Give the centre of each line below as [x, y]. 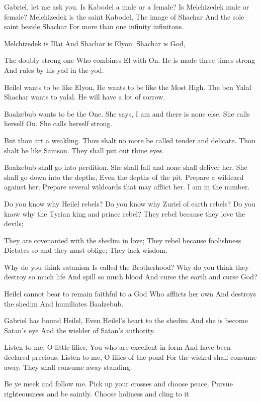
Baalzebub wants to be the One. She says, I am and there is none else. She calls [127, 113]
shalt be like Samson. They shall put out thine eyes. [84, 150]
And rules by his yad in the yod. [54, 70]
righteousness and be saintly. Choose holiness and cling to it [97, 393]
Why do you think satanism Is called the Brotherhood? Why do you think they [126, 267]
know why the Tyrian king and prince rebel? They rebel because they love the [125, 213]
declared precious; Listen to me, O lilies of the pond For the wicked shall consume [130, 357]
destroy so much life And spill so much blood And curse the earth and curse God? [131, 277]
